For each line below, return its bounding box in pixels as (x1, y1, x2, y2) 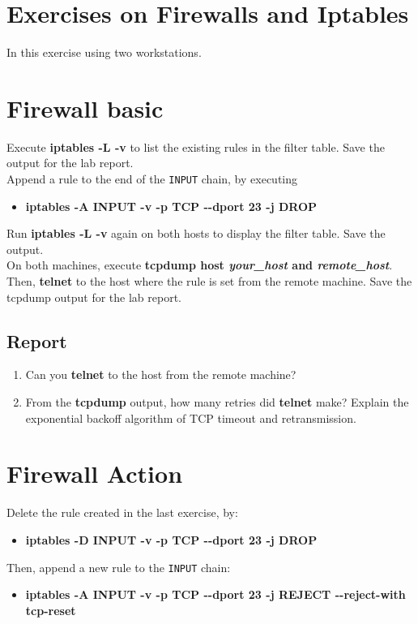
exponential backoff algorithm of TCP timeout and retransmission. (25, 409, 356, 426)
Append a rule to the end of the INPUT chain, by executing (6, 170, 298, 187)
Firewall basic (6, 91, 164, 124)
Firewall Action (6, 457, 183, 490)
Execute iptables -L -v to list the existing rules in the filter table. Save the (6, 138, 385, 155)
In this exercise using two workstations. (6, 44, 202, 61)
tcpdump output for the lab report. (6, 288, 182, 305)
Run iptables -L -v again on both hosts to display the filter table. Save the (6, 225, 386, 242)
